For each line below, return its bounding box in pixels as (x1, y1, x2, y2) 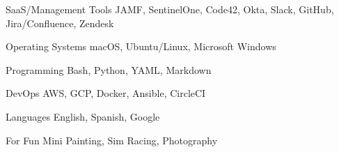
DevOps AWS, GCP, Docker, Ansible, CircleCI (6, 86, 206, 100)
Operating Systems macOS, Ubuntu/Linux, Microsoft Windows (6, 39, 276, 54)
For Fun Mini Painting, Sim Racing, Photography (6, 132, 218, 147)
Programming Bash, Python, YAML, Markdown (6, 62, 212, 77)
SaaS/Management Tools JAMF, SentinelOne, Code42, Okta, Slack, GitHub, (6, 2, 334, 16)
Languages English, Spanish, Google (6, 109, 160, 123)
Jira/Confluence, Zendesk (6, 15, 114, 30)
